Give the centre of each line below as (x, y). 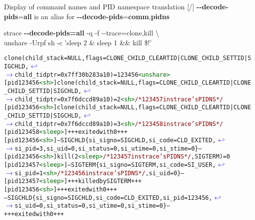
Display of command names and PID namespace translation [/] (99, 6)
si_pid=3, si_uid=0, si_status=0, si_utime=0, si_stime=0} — (108, 148)
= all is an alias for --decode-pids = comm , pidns (94, 16)
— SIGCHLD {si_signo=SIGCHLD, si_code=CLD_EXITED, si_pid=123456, (108, 198)
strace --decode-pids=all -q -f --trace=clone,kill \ (82, 33)
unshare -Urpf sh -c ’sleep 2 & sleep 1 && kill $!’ (78, 42)
